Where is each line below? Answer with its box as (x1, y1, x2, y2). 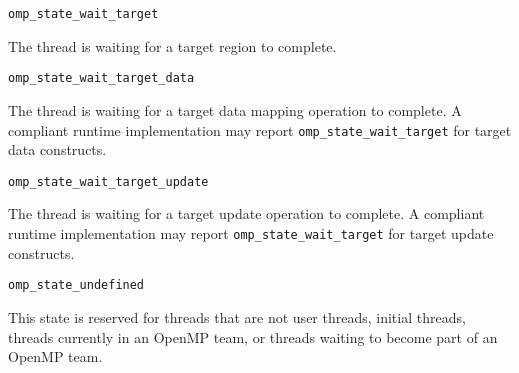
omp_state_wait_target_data (8, 71, 195, 86)
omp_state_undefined (8, 278, 145, 293)
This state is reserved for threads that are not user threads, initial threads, (8, 306, 466, 327)
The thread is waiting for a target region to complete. (8, 35, 337, 56)
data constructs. (8, 139, 107, 160)
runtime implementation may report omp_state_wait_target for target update (8, 223, 494, 243)
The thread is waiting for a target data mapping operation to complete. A (8, 99, 462, 120)
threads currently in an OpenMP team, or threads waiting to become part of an (8, 326, 498, 347)
